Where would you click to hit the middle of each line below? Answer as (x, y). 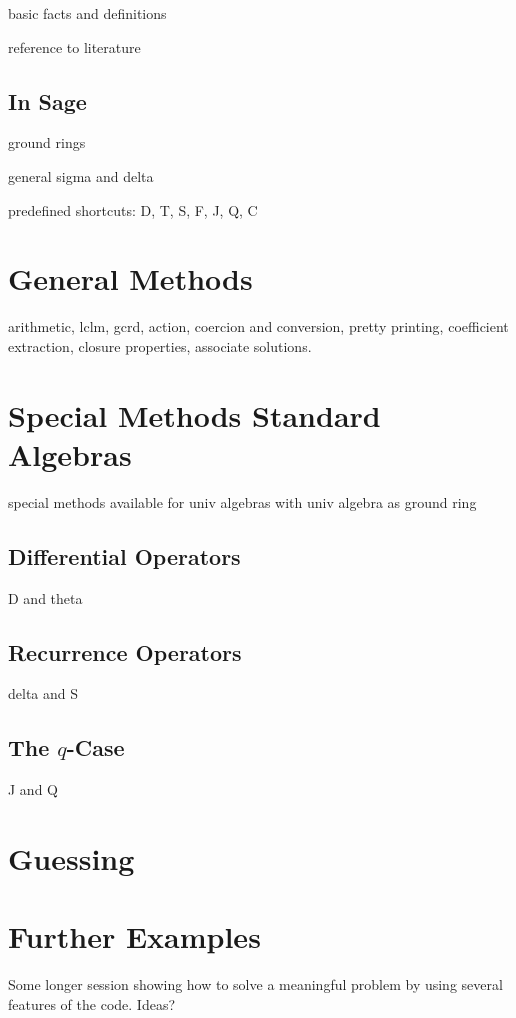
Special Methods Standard (194, 414)
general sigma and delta (81, 175)
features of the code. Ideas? (92, 1003)
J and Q (33, 789)
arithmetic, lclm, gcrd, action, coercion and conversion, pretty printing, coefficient (258, 326)
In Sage (47, 100)
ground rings (47, 142)
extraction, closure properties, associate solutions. (160, 345)
